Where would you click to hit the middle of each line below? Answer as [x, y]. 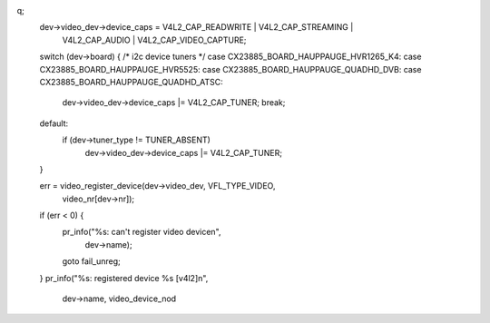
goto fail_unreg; [92, 261]
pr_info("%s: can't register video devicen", [142, 232]
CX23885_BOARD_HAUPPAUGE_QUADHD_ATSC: [132, 82]
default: [54, 123]
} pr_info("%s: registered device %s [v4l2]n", [124, 278]
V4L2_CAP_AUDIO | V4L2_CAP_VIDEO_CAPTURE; [154, 40]
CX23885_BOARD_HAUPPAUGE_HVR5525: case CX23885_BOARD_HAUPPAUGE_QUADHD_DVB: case [230, 69]
